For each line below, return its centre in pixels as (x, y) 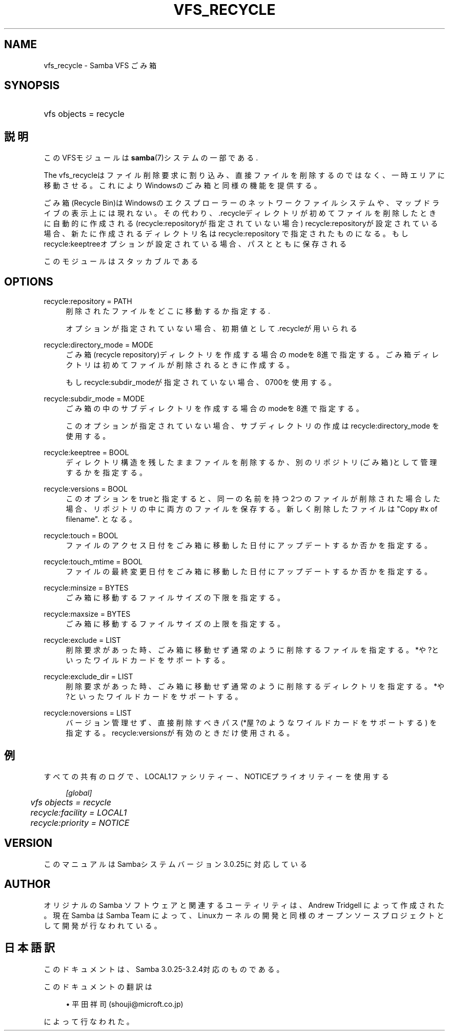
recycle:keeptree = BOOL (86, 453)
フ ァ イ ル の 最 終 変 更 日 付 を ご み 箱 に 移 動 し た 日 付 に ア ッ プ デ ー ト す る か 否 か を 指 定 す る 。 (249, 572)
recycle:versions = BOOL (86, 489)
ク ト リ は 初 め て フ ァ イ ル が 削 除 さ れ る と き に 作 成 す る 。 (180, 365)
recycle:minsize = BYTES (86, 588)
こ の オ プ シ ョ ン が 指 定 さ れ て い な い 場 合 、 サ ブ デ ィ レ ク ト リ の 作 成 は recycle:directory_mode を (252, 426)
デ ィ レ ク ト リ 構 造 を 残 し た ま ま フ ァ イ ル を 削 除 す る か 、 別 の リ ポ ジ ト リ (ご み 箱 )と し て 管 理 (251, 462)
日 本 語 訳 (29, 948)
